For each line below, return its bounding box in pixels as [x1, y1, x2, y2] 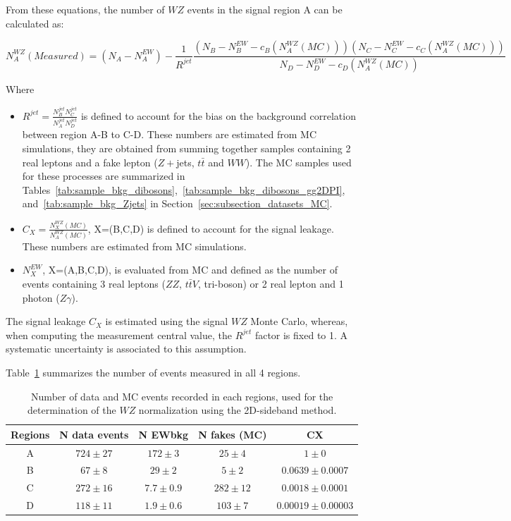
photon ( [22, 290, 60, 305]
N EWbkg [138, 427, 189, 441]
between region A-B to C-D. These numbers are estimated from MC [22, 127, 316, 142]
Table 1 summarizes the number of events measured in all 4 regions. [6, 365, 301, 379]
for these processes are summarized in [22, 168, 185, 183]
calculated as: [6, 16, 64, 30]
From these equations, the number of [6, 2, 165, 16]
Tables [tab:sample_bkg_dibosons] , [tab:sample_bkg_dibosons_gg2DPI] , [22, 182, 345, 197]
